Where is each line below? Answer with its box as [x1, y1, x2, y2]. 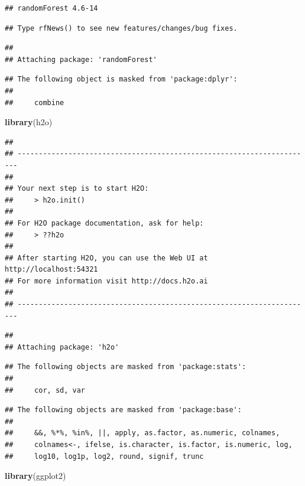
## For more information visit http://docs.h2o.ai [5, 276, 208, 285]
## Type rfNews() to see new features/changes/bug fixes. [5, 24, 238, 32]
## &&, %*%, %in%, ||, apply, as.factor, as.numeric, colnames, [5, 429, 280, 438]
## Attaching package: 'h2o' [5, 343, 119, 351]
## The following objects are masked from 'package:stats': [5, 363, 246, 371]
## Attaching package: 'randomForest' [5, 55, 157, 64]
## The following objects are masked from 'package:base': [5, 406, 242, 415]
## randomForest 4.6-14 [5, 4, 98, 12]
